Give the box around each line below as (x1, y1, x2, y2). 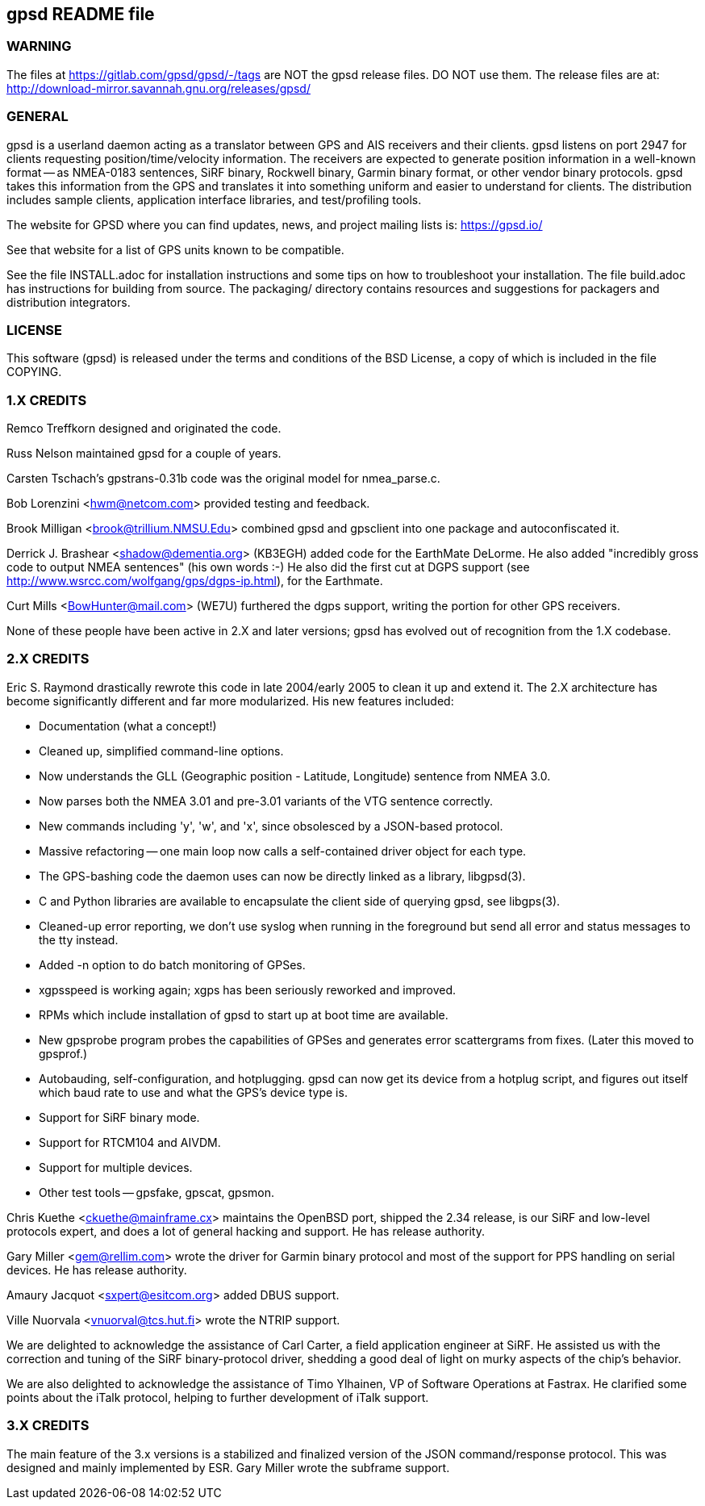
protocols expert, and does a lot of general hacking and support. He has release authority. (6, 1224, 486, 1238)
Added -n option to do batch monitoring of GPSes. (39, 957, 306, 972)
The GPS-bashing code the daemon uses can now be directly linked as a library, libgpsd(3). (39, 868, 526, 883)
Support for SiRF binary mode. (39, 1110, 200, 1124)
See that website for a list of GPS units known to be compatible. (6, 242, 344, 257)
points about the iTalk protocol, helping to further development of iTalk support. (6, 1390, 429, 1404)
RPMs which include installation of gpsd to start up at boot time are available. (39, 1007, 448, 1022)
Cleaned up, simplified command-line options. (39, 743, 284, 758)
